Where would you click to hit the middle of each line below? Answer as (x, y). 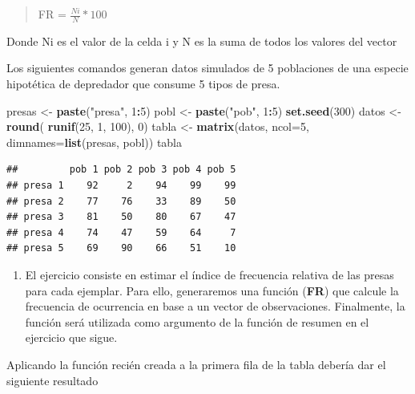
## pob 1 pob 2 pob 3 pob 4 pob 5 (121, 170)
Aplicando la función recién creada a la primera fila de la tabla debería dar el (196, 364)
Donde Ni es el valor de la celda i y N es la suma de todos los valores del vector (202, 41)
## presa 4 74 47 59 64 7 (121, 232)
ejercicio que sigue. (71, 337)
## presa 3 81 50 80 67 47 (121, 217)
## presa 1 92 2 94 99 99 (121, 185)
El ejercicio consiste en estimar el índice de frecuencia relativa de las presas (210, 274)
